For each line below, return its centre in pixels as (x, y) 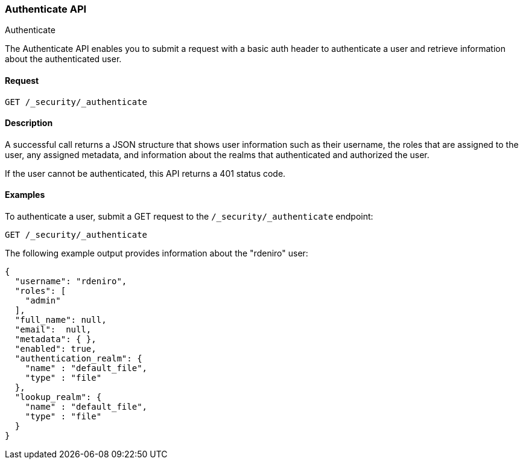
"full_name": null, (61, 320)
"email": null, (53, 330)
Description (29, 123)
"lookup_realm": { (58, 397)
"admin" (43, 301)
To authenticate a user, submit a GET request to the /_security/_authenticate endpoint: (189, 217)
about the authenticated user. (63, 59)
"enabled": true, (55, 349)
